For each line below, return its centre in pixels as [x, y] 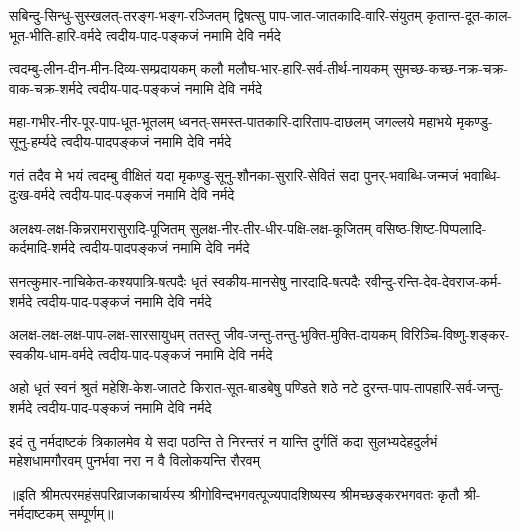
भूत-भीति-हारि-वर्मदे [55, 34]
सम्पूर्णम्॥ [91, 513]
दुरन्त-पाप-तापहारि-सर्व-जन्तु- [433, 387]
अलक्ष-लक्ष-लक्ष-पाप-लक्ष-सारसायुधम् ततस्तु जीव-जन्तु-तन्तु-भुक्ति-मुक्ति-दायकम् [203, 334]
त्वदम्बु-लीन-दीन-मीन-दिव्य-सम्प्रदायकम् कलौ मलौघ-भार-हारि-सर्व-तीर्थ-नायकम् [199, 68]
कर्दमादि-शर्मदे [42, 247]
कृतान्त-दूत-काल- [469, 15]
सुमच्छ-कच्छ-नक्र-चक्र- [451, 68]
